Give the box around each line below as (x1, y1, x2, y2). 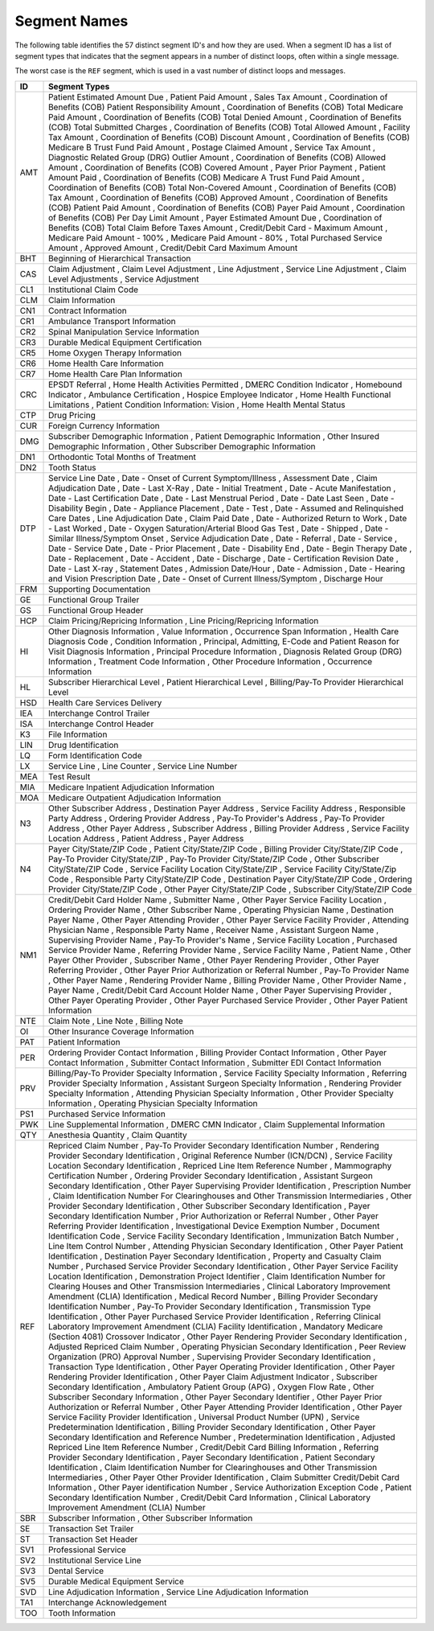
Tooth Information (48, 1607, 116, 1618)
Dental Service (48, 1565, 104, 1576)
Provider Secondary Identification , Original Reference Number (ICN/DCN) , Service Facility (48, 1150, 393, 1161)
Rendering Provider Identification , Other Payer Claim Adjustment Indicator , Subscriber (48, 1371, 378, 1382)
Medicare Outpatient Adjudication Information (48, 792, 221, 803)
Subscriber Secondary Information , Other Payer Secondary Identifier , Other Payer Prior (48, 1391, 383, 1403)
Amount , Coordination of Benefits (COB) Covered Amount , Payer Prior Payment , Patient (48, 162, 386, 173)
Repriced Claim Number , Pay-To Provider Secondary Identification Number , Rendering (48, 1140, 379, 1151)
